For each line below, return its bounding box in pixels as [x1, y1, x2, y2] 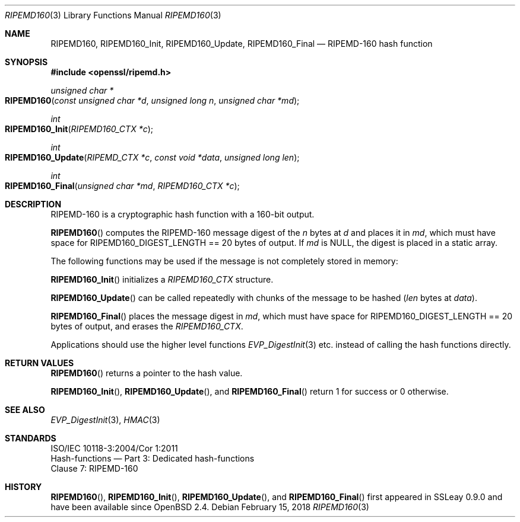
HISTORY [5, 482, 42, 492]
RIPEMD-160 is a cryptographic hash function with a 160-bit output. [50, 209, 315, 219]
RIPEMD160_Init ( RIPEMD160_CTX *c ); [5, 124, 153, 134]
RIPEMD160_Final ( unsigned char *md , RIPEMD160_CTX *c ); [5, 181, 240, 191]
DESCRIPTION [5, 199, 62, 209]
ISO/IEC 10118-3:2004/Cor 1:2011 [50, 443, 178, 453]
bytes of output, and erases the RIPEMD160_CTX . [50, 321, 243, 331]
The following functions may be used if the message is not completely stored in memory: [50, 256, 398, 266]
